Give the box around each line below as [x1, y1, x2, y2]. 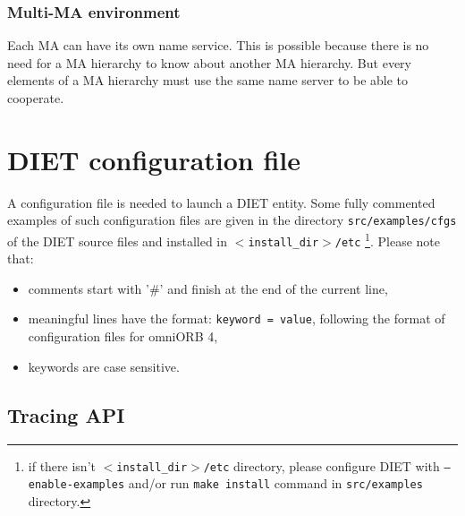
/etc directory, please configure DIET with [203, 456, 440, 475]
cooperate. [7, 89, 64, 107]
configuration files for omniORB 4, [28, 327, 218, 346]
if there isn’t [28, 456, 96, 475]
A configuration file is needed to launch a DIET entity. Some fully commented [7, 193, 435, 211]
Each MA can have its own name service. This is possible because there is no [7, 36, 429, 55]
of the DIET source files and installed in [7, 231, 228, 250]
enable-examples [28, 478, 125, 492]
